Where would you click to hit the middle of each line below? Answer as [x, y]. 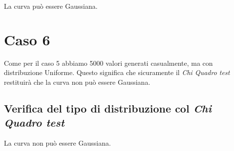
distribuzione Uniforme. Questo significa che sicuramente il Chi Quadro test [117, 72]
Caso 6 [27, 39]
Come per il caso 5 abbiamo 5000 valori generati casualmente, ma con [108, 63]
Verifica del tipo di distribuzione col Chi [108, 108]
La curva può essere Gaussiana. [51, 6]
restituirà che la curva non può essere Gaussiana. [77, 82]
